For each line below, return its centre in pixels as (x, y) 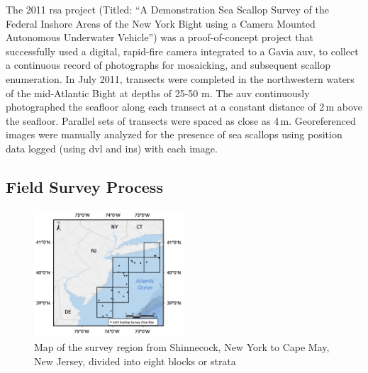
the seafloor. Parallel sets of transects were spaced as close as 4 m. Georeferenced (181, 120)
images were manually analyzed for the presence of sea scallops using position (174, 134)
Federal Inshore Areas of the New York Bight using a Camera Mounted (161, 23)
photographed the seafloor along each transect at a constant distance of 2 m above (184, 107)
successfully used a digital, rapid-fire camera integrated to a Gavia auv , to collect (182, 51)
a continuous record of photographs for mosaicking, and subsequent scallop (168, 65)
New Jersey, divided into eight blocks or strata (135, 361)
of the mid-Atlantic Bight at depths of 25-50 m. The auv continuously (158, 93)
